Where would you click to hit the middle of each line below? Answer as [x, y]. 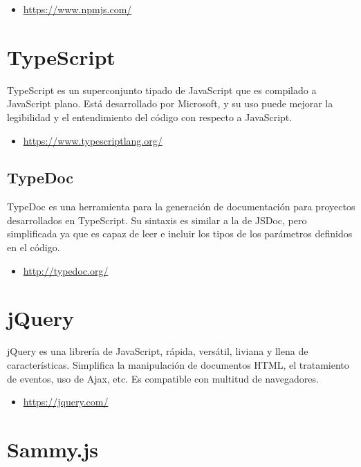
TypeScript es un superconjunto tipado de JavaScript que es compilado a [162, 90]
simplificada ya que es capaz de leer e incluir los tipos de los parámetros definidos [180, 233]
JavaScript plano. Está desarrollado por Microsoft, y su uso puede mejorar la [170, 103]
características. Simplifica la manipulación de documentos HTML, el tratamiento [178, 364]
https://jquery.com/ [66, 402]
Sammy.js [53, 449]
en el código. [34, 247]
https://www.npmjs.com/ [77, 9]
